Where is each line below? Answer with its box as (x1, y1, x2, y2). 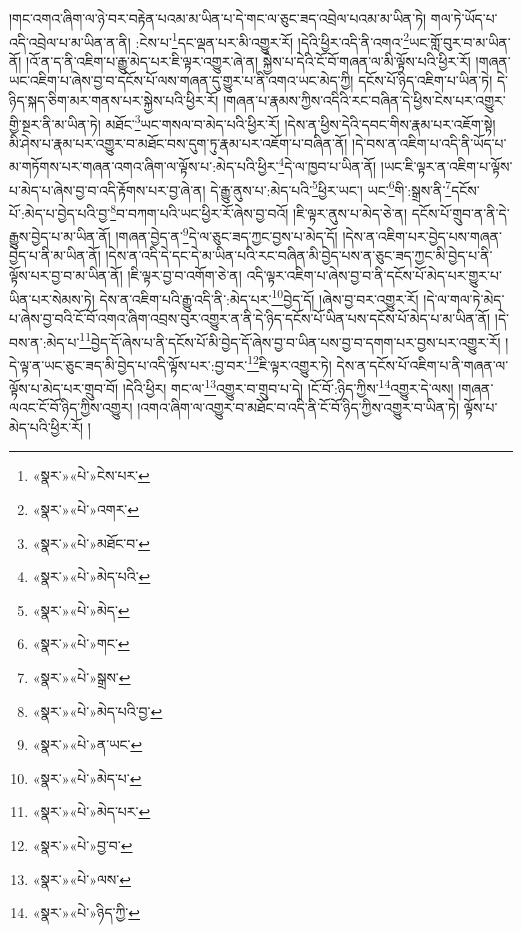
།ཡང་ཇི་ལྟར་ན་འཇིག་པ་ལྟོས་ (380, 156, 513, 177)
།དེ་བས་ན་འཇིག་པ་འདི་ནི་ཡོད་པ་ (352, 132, 507, 153)
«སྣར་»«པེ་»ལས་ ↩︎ (32, 868, 131, 889)
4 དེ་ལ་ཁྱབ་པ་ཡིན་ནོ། (278, 153, 377, 177)
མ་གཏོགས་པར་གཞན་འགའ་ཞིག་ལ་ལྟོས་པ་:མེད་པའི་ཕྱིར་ (9, 156, 279, 177)
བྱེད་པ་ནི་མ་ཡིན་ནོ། (9, 245, 101, 266)
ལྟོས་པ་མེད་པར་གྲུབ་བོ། (9, 377, 118, 398)
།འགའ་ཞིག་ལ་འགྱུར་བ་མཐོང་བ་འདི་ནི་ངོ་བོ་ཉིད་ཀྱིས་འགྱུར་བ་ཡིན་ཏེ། (137, 397, 460, 418)
